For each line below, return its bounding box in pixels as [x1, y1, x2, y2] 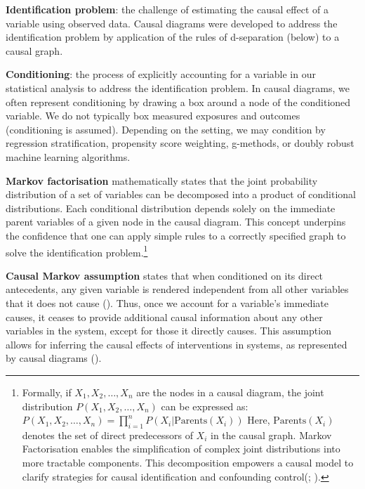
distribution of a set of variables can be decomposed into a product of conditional [6, 187, 357, 202]
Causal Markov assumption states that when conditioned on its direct [6, 268, 324, 282]
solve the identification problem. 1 [6, 242, 148, 259]
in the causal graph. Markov [211, 427, 332, 442]
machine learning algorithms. [6, 149, 131, 164]
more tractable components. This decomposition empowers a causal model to [22, 455, 354, 470]
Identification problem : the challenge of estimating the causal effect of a [6, 2, 328, 16]
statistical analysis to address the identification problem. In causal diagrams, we [6, 80, 350, 95]
